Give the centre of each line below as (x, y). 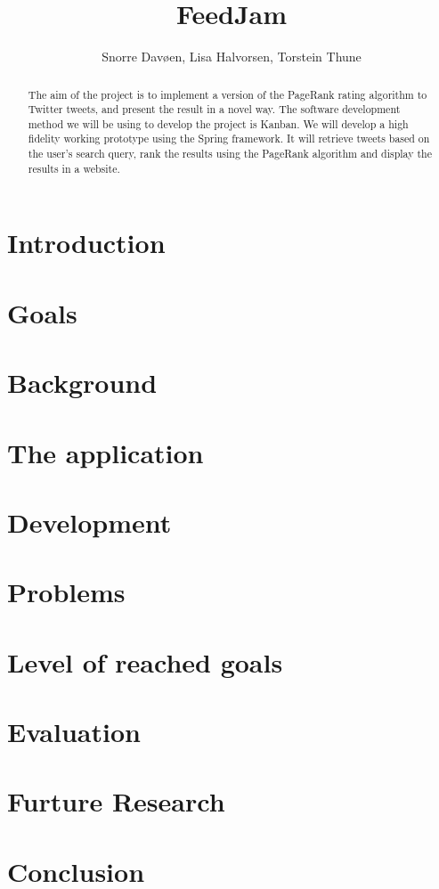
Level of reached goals (145, 661)
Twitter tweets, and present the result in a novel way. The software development (214, 109)
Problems (66, 592)
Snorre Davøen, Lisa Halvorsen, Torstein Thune (232, 57)
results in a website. (74, 168)
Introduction (86, 243)
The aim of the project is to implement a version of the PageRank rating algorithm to (228, 94)
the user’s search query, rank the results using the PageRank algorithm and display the (230, 154)
